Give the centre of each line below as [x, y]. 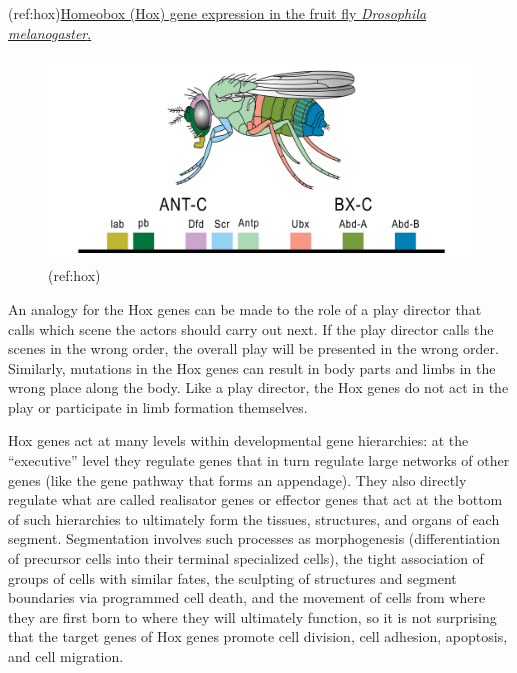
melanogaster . [50, 32]
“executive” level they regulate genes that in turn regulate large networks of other [259, 460]
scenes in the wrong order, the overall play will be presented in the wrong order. [253, 348]
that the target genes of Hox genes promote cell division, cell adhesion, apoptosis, [258, 636]
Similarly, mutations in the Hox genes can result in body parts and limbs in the [252, 367]
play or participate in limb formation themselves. [158, 406]
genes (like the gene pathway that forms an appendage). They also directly [237, 479]
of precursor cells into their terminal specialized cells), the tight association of [246, 558]
